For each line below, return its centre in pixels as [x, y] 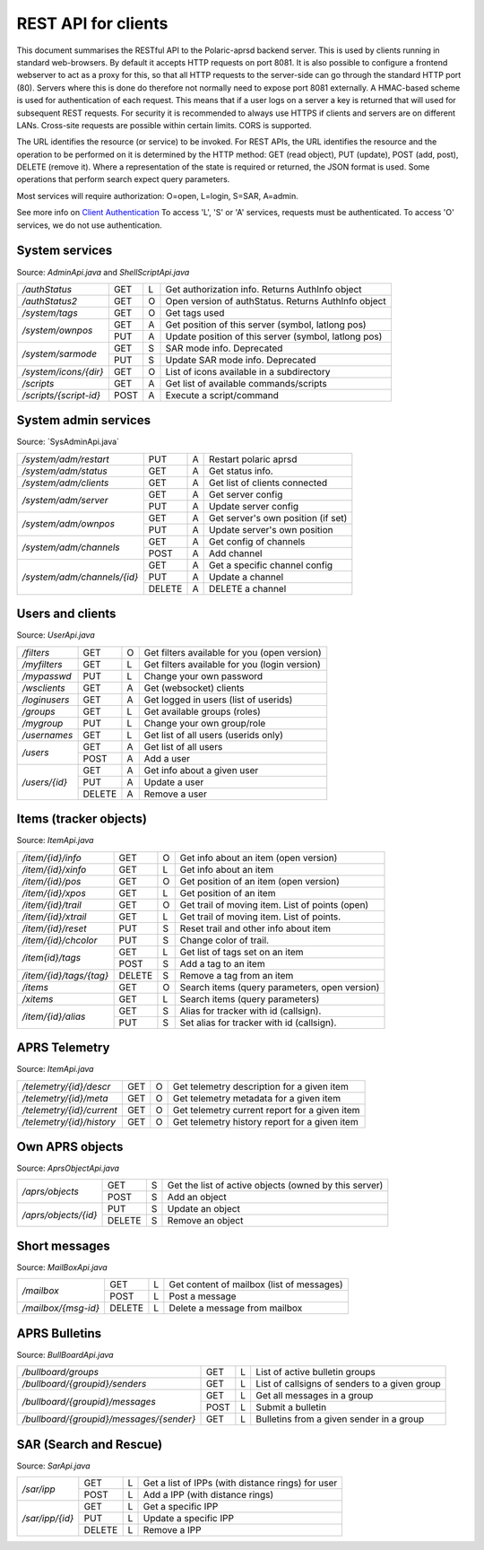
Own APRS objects [70, 1147]
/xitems [38, 998]
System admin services [84, 420]
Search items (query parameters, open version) [280, 987]
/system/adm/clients [65, 483]
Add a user [167, 758]
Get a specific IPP [181, 1507]
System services [65, 251]
